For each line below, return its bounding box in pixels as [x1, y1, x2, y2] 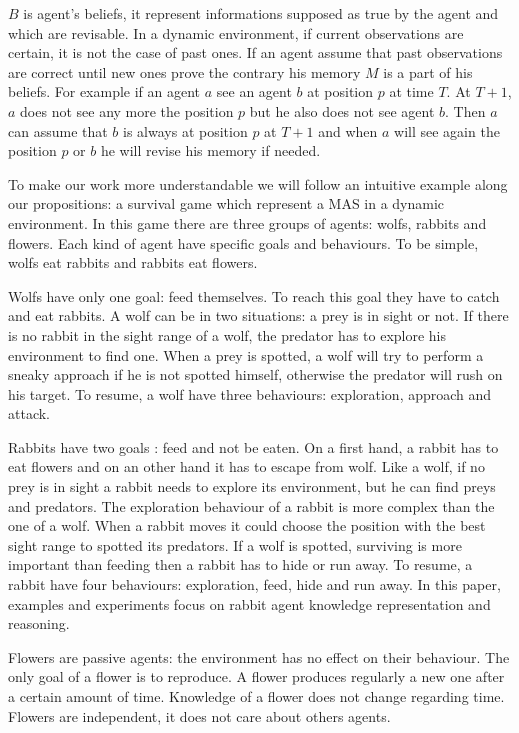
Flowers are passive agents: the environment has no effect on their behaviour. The [8, 646, 510, 667]
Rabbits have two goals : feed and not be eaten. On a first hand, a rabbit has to [8, 436, 499, 457]
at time [389, 81, 434, 102]
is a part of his [383, 61, 473, 82]
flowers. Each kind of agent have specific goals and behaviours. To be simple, [8, 232, 479, 253]
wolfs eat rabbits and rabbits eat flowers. [8, 252, 258, 273]
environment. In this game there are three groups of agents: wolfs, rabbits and [8, 212, 487, 233]
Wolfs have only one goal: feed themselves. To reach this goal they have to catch [8, 285, 500, 306]
